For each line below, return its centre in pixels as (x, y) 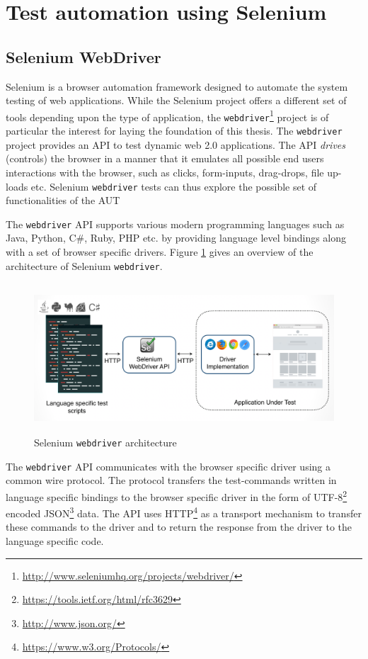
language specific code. (55, 541)
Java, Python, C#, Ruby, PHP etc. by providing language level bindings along (176, 238)
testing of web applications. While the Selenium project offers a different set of (176, 100)
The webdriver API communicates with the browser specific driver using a (168, 466)
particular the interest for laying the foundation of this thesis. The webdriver (174, 131)
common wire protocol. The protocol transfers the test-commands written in (171, 480)
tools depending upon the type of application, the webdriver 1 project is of (167, 116)
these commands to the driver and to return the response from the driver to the (179, 527)
